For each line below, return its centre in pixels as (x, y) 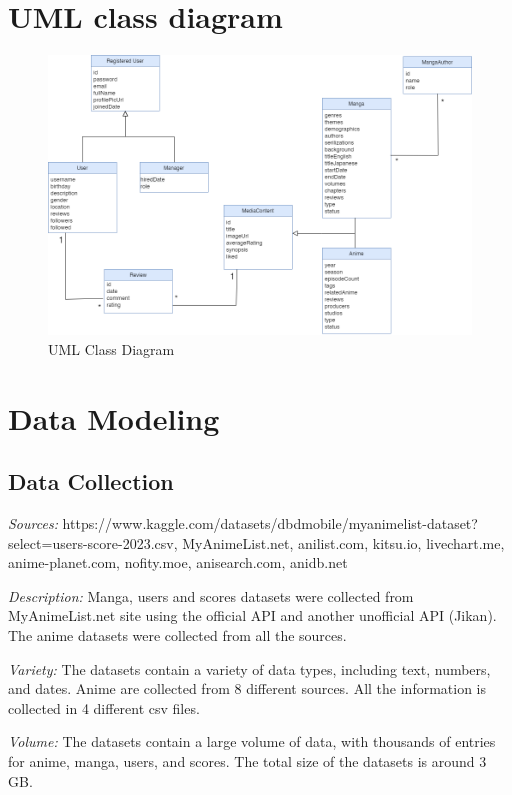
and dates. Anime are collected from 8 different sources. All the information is (247, 688)
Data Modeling (114, 417)
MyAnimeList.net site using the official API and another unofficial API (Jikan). (252, 615)
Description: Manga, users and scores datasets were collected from (211, 595)
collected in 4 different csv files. (104, 707)
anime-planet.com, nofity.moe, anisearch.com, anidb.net (178, 562)
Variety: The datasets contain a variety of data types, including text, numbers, (249, 668)
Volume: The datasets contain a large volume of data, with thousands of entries (252, 741)
